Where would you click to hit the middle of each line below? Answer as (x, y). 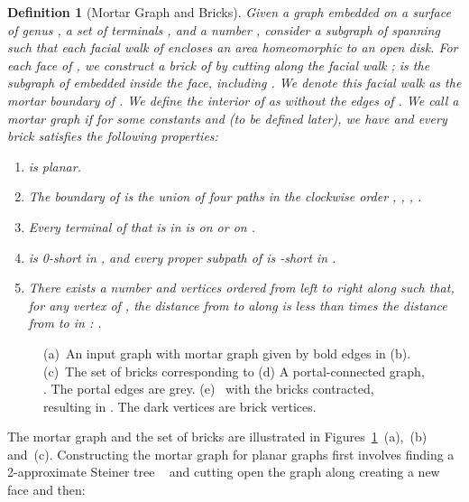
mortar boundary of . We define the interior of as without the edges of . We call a (233, 100)
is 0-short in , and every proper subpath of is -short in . (182, 257)
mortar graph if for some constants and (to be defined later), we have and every (227, 118)
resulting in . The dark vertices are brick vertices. (180, 406)
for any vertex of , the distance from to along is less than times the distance (238, 305)
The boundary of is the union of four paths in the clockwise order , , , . (225, 196)
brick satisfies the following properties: (113, 136)
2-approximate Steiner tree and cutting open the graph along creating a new (224, 472)
